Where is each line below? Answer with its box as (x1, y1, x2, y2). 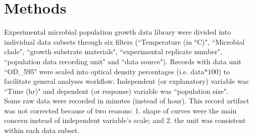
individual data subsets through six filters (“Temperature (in (4, 36, 192, 47)
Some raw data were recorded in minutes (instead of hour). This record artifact (4, 95, 249, 106)
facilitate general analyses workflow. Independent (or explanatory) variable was (4, 76, 249, 86)
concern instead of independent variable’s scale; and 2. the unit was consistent (4, 115, 246, 125)
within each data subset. (4, 125, 80, 135)
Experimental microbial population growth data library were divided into (4, 27, 231, 37)
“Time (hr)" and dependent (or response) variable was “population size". (4, 85, 229, 96)
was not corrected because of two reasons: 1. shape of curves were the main (4, 105, 237, 115)
